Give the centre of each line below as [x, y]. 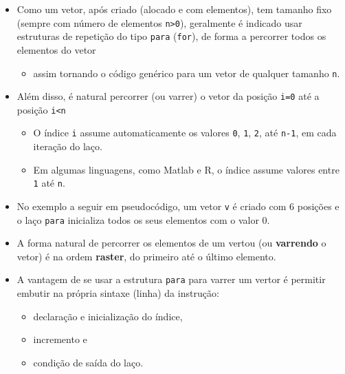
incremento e [60, 339]
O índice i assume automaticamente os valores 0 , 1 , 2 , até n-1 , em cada [185, 133]
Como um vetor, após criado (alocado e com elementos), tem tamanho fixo [174, 9]
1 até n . [49, 183]
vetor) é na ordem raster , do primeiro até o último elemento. [146, 256]
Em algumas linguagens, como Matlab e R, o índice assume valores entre [186, 169]
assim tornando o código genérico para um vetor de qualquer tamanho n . [187, 73]
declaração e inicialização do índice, [108, 316]
